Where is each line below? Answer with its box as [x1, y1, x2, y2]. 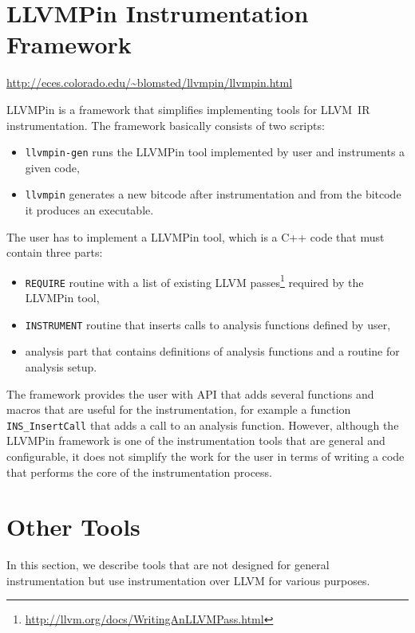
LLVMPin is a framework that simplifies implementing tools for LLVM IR [6, 100, 370, 117]
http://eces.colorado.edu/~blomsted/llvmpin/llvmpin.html [6, 74, 293, 91]
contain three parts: [6, 244, 103, 261]
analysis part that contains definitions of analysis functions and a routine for [25, 343, 400, 360]
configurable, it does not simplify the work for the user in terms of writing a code [6, 447, 405, 464]
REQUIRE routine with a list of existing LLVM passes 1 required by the [25, 271, 364, 290]
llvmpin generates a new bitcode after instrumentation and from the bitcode [25, 186, 401, 202]
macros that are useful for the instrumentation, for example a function [6, 401, 351, 418]
